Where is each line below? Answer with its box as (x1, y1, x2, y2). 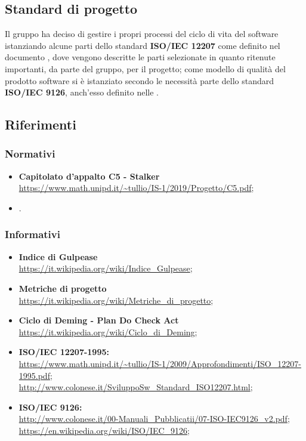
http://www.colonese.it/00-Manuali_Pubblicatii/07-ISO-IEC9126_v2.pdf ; (18, 412, 290, 425)
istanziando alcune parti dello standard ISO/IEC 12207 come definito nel (5, 39, 280, 51)
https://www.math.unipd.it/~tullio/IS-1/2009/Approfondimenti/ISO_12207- (18, 357, 301, 369)
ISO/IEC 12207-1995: (18, 346, 109, 358)
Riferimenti (5, 115, 76, 134)
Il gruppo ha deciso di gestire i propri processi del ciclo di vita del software (5, 27, 279, 40)
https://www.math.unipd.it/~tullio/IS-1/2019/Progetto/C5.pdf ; (18, 181, 254, 194)
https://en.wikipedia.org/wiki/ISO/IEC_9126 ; (18, 424, 190, 436)
